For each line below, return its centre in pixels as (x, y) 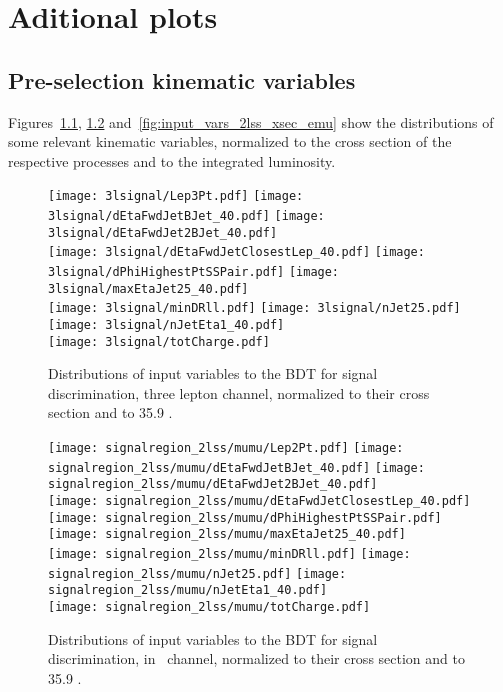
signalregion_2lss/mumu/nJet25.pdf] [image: (197, 573)
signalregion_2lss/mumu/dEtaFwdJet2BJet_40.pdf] (213, 484)
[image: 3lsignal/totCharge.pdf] (159, 341)
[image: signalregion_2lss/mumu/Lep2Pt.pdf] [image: (226, 448)
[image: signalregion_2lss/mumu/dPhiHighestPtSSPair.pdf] (245, 517)
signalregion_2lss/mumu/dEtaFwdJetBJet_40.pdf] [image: (236, 467)
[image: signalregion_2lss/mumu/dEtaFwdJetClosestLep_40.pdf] (259, 501)
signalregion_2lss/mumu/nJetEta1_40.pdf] (188, 590)
